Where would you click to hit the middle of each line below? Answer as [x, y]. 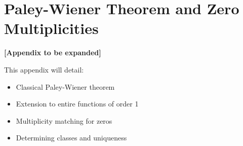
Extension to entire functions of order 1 [77, 104]
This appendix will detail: [44, 69]
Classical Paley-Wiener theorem [65, 86]
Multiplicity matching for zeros [64, 120]
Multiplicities [51, 28]
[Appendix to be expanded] [53, 52]
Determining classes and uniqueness [71, 138]
